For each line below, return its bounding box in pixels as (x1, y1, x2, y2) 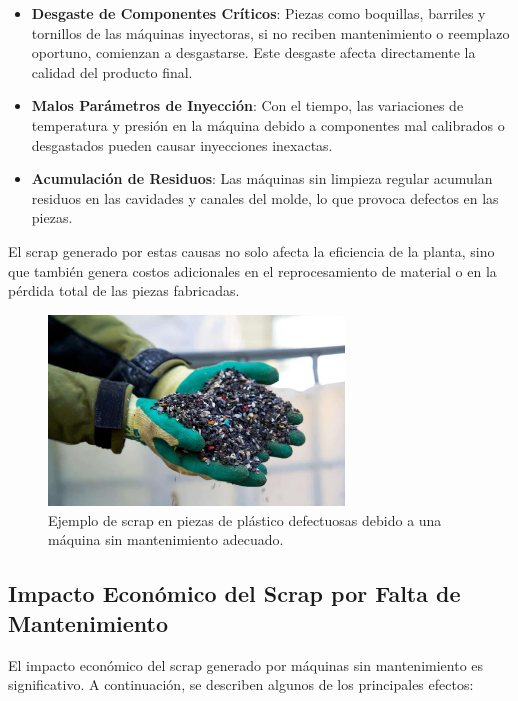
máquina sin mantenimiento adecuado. (48, 529, 284, 550)
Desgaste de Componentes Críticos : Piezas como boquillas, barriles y (31, 3, 486, 23)
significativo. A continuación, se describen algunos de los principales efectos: (8, 674, 474, 695)
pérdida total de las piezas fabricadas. (8, 280, 240, 301)
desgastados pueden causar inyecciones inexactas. (31, 134, 333, 155)
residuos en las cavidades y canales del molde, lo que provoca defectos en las (31, 187, 499, 208)
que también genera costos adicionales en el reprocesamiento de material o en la (8, 260, 497, 281)
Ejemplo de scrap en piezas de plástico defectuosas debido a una (48, 509, 442, 530)
